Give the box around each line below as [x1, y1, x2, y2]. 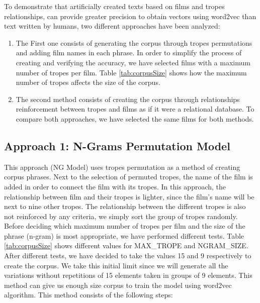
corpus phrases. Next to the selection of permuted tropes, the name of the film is [4, 171, 253, 182]
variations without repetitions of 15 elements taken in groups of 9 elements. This [4, 270, 252, 280]
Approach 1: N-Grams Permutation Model [4, 138, 230, 153]
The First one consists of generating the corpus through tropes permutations [16, 37, 252, 48]
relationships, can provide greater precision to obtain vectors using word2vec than [4, 11, 256, 21]
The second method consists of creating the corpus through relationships [16, 93, 240, 104]
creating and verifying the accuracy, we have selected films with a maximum [16, 57, 250, 67]
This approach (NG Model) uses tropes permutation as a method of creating [4, 161, 240, 172]
